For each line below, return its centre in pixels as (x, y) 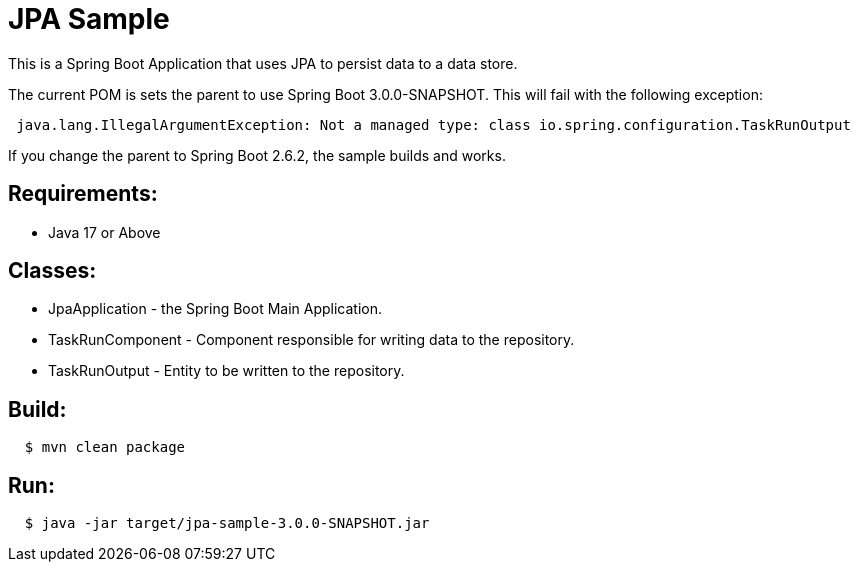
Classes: (52, 271)
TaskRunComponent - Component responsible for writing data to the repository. (311, 340)
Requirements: (83, 194)
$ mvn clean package (105, 447)
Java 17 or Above (104, 232)
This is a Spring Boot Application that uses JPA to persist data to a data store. (263, 63)
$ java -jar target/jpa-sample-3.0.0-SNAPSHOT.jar (227, 523)
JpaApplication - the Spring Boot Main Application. (215, 309)
